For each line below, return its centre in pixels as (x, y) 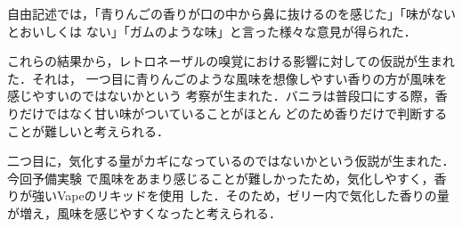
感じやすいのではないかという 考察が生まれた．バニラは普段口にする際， (221, 96)
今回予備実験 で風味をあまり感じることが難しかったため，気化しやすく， (221, 178)
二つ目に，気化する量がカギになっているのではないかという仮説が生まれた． (231, 161)
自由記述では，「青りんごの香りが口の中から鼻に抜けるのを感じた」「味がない (231, 13)
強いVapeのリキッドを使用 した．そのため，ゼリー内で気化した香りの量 (240, 195)
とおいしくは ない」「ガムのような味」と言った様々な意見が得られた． (212, 31)
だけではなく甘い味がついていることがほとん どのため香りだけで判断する (233, 113)
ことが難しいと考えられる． (88, 130)
